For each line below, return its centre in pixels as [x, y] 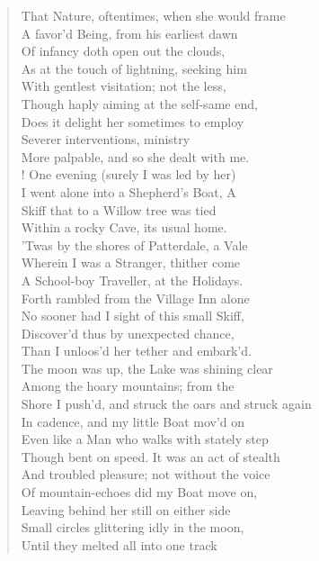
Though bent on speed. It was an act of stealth [151, 456]
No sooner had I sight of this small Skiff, [133, 316]
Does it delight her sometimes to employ [133, 121]
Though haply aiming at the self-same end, [139, 103]
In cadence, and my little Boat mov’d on [133, 421]
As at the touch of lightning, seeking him [134, 68]
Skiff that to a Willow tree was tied [119, 209]
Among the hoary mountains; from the [128, 386]
